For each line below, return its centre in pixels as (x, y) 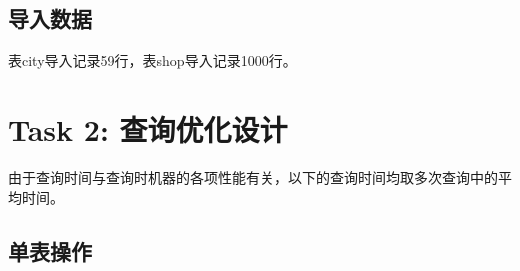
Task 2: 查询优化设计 (148, 128)
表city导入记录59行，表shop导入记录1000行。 (152, 60)
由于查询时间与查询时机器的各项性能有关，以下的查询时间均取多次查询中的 (253, 176)
